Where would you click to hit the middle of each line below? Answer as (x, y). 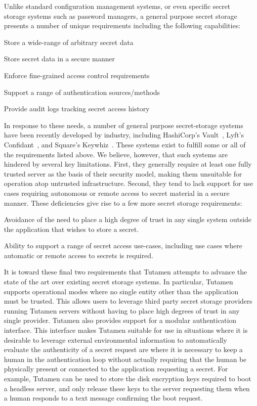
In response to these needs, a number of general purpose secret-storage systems (124, 125)
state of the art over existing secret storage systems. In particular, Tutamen (119, 282)
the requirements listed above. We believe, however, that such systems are (116, 154)
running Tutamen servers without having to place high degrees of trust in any (122, 310)
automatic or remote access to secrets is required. (79, 255)
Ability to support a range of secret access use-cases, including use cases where (123, 246)
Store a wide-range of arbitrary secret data (69, 42)
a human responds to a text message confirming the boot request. (103, 398)
